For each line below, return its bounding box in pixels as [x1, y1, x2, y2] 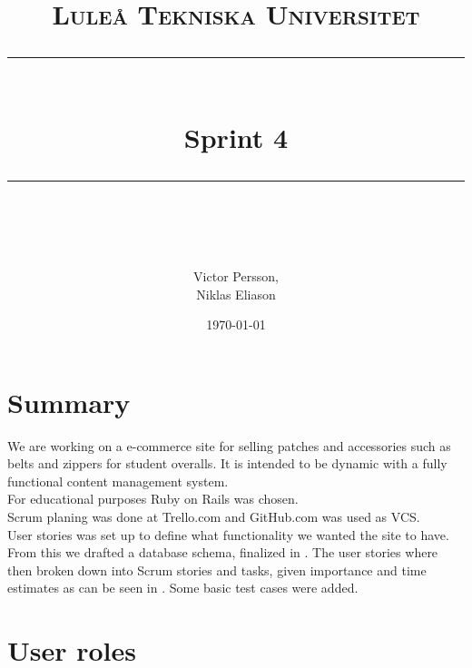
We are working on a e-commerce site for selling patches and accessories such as [7, 436, 451, 455]
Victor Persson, [193, 266, 279, 285]
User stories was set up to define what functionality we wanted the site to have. [7, 525, 449, 544]
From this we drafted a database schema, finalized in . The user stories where [7, 543, 438, 562]
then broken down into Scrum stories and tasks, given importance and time [7, 560, 427, 579]
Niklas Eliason [196, 284, 276, 303]
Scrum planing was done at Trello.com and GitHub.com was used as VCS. [7, 507, 420, 526]
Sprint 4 [183, 118, 289, 155]
